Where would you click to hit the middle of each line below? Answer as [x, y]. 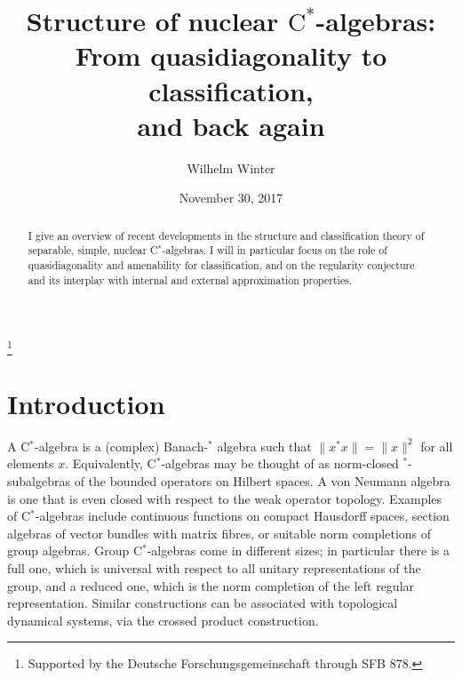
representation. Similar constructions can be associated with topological [203, 603]
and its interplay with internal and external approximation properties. [190, 279]
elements [31, 463]
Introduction [86, 403]
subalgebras [39, 480]
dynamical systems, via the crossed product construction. [163, 620]
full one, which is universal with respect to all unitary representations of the [214, 567]
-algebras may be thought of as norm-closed [280, 463]
